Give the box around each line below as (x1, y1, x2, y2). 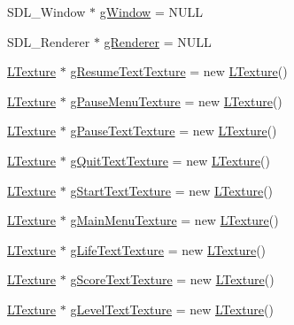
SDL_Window (7, 3, 86, 20)
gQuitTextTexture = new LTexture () (70, 151, 270, 169)
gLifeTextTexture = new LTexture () (70, 240, 267, 259)
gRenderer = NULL (104, 32, 212, 50)
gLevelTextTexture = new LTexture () (70, 299, 274, 318)
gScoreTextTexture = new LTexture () (70, 270, 275, 289)
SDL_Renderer (7, 32, 90, 50)
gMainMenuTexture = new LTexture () (70, 211, 279, 229)
